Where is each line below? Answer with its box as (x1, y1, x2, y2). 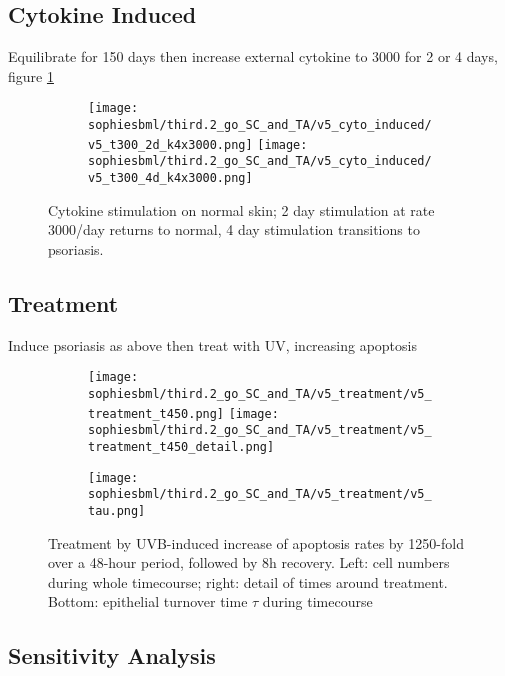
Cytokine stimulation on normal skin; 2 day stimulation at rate (48, 199, 435, 220)
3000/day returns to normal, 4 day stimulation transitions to (48, 219, 420, 240)
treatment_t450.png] (88, 406, 225, 421)
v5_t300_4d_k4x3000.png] (88, 171, 253, 186)
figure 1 (8, 65, 54, 86)
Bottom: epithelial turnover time (48, 591, 248, 612)
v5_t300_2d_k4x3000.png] (88, 137, 253, 152)
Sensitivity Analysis (8, 640, 216, 671)
